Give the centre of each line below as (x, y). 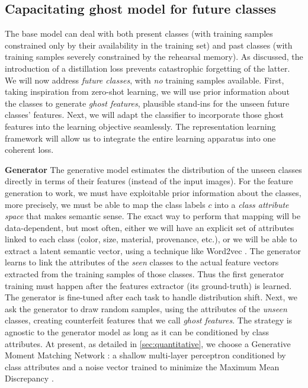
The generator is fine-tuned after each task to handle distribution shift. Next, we (151, 297)
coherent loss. (29, 150)
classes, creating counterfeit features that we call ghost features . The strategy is (149, 320)
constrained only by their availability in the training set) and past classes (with (149, 45)
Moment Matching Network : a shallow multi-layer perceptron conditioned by (145, 355)
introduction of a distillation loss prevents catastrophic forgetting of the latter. (147, 68)
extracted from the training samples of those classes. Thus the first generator (145, 274)
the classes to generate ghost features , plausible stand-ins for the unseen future (147, 103)
